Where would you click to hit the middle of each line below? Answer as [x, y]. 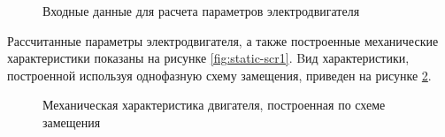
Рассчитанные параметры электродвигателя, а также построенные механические [223, 40]
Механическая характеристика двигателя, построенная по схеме [214, 105]
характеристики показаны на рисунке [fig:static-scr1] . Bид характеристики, [208, 58]
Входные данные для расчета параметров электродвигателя [201, 11]
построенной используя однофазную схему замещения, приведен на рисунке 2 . [219, 75]
